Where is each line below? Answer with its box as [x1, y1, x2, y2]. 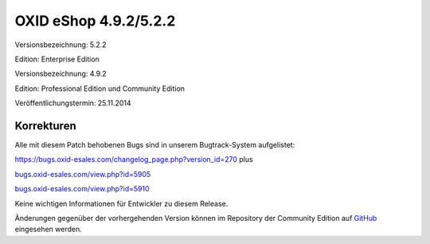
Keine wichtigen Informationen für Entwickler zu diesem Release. [14, 199, 229, 208]
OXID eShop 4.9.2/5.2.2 [14, 12, 176, 30]
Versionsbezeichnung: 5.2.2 [14, 40, 107, 49]
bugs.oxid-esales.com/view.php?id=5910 [14, 184, 150, 194]
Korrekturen [14, 119, 76, 132]
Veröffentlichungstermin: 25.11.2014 [14, 98, 131, 108]
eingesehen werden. [14, 224, 83, 234]
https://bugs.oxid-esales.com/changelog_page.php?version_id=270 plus [14, 155, 254, 164]
